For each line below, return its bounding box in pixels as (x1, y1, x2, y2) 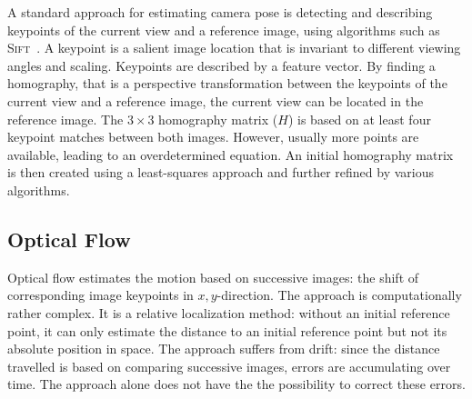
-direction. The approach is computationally (216, 285, 462, 304)
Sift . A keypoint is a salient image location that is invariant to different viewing (7, 38, 461, 57)
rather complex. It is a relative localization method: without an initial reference (7, 303, 450, 322)
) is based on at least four (287, 109, 431, 128)
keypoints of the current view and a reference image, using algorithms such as (7, 20, 440, 39)
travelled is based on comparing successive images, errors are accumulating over (7, 356, 451, 375)
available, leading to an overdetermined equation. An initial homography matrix (7, 145, 454, 164)
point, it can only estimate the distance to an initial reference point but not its (7, 321, 447, 340)
